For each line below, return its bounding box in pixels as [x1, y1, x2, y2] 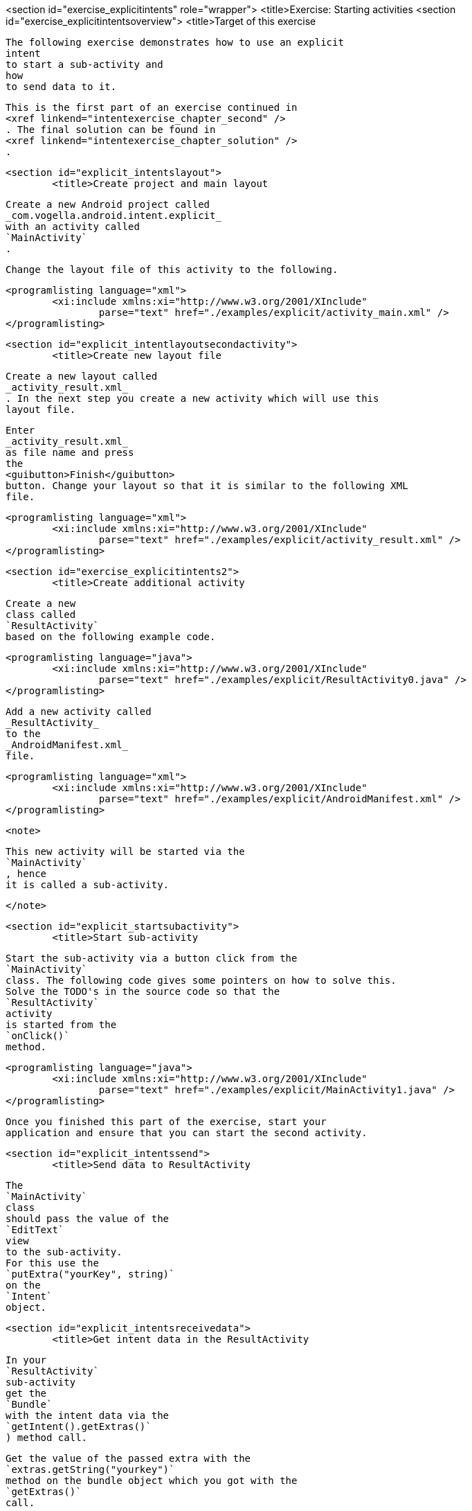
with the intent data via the [6, 1410, 170, 1421]
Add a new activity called [6, 706, 152, 717]
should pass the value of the [6, 1213, 170, 1224]
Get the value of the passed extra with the [6, 1453, 251, 1464]
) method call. [6, 1432, 88, 1443]
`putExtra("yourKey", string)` [6, 1269, 175, 1280]
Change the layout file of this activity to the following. [6, 264, 338, 275]
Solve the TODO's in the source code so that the [6, 986, 280, 997]
